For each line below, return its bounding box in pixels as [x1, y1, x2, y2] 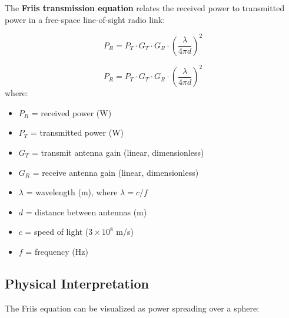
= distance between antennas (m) [25, 205, 147, 218]
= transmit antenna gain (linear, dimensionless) [31, 146, 204, 158]
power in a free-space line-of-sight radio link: [5, 13, 165, 25]
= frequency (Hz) [25, 245, 88, 257]
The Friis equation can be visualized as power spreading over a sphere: [5, 301, 260, 314]
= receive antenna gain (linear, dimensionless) [32, 166, 199, 178]
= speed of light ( [25, 225, 89, 238]
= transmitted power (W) [30, 126, 124, 139]
